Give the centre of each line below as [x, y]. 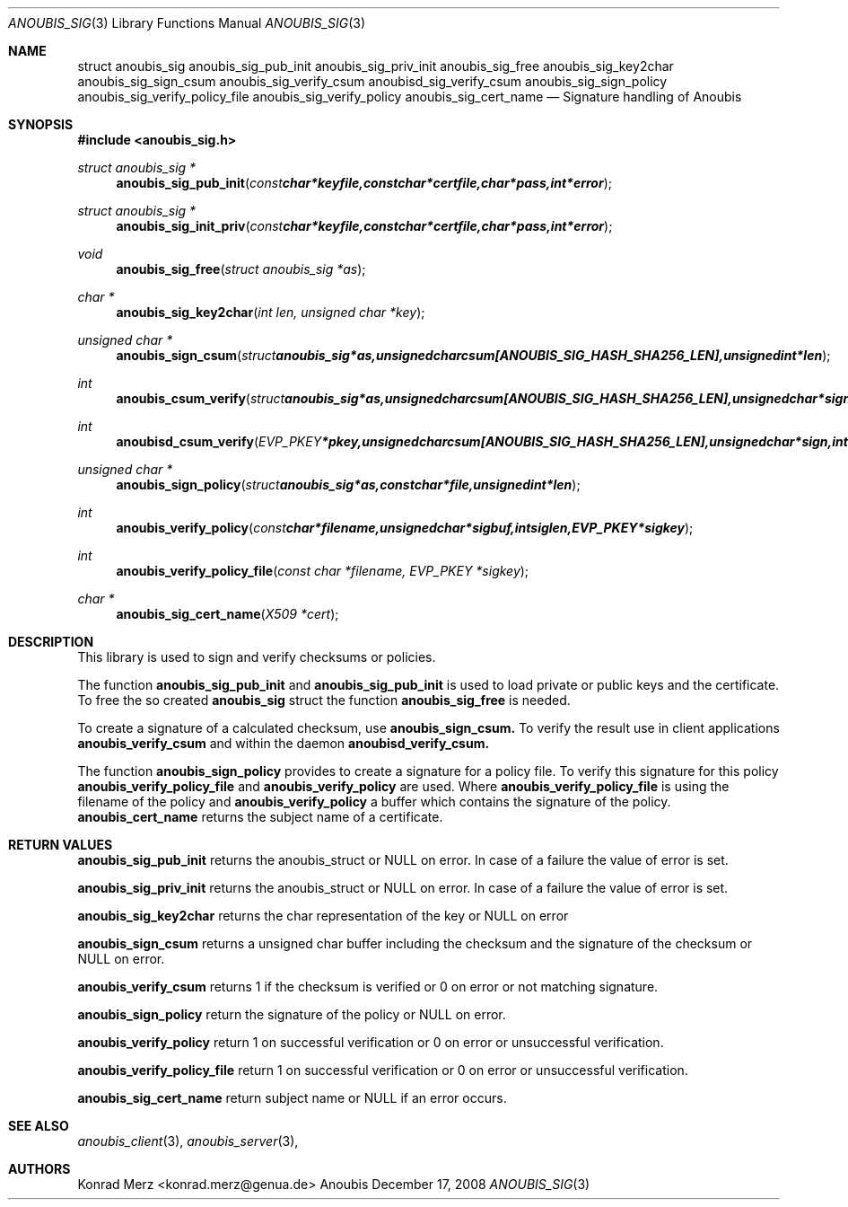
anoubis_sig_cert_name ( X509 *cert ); [227, 614]
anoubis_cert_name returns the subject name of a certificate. [260, 817]
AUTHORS [39, 1169]
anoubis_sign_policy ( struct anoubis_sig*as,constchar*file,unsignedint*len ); [348, 485]
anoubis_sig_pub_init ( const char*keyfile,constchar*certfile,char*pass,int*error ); [364, 183]
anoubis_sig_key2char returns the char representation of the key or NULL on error [323, 916]
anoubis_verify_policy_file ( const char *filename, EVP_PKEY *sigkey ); [323, 571]
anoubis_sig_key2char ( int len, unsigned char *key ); [271, 312]
